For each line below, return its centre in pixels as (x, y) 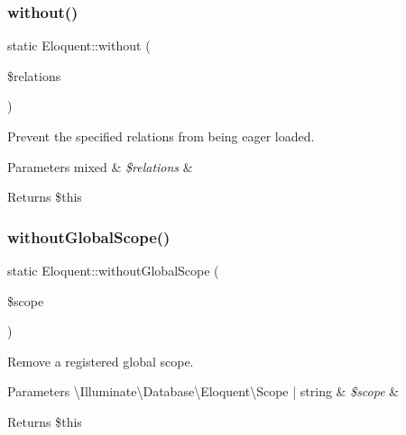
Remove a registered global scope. (101, 361)
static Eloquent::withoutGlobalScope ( (113, 270)
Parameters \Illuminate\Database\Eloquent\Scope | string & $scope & (203, 391)
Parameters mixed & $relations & (100, 166)
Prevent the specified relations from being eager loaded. (161, 136)
